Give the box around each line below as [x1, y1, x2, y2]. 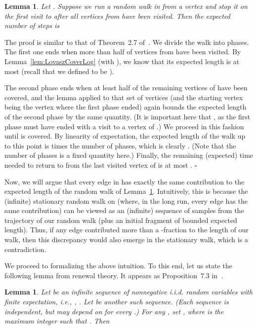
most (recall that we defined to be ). [4, 66, 114, 76]
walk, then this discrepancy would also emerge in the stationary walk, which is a [4, 234, 248, 245]
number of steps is [4, 20, 60, 31]
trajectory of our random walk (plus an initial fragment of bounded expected [4, 215, 237, 225]
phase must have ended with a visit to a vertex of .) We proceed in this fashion [4, 121, 244, 131]
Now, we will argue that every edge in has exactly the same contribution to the [4, 176, 245, 186]
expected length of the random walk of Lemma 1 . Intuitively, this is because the [4, 186, 248, 196]
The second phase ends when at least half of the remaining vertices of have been [4, 82, 248, 93]
